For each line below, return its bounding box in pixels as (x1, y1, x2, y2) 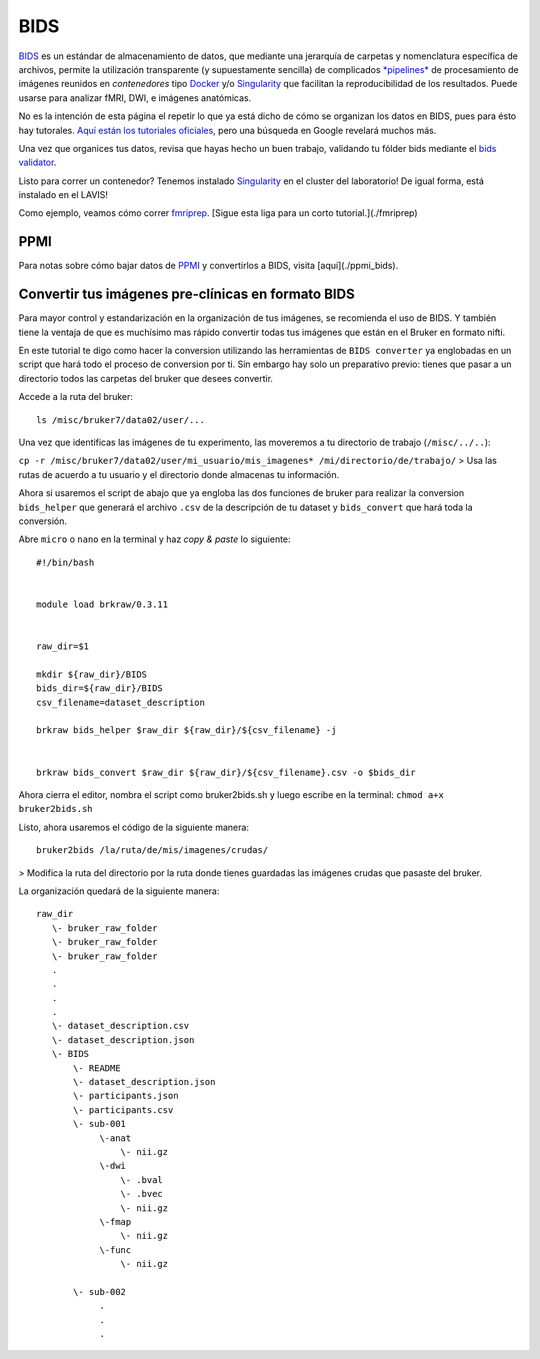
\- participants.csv (73, 1104, 174, 1115)
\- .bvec (120, 1188, 164, 1200)
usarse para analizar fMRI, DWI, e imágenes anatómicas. (18, 91, 252, 104)
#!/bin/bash (36, 556, 95, 568)
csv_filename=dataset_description (36, 696, 205, 708)
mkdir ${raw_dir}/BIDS (36, 668, 148, 680)
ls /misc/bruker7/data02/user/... (36, 414, 205, 425)
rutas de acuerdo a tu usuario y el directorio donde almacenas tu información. (18, 468, 340, 480)
